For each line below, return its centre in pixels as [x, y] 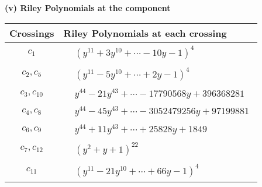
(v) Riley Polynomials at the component [88, 8]
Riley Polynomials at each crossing [145, 33]
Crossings [32, 33]
